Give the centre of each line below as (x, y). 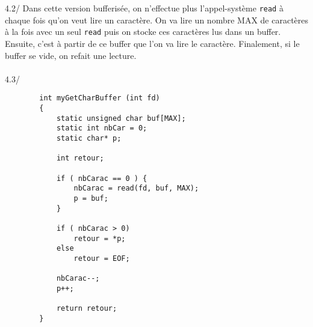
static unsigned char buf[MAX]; (121, 118)
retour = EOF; (102, 258)
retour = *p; (100, 238)
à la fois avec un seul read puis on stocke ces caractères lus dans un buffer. (143, 32)
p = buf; (91, 199)
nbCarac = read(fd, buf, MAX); (136, 188)
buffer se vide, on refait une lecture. (71, 55)
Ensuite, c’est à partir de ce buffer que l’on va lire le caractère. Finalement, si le (152, 44)
